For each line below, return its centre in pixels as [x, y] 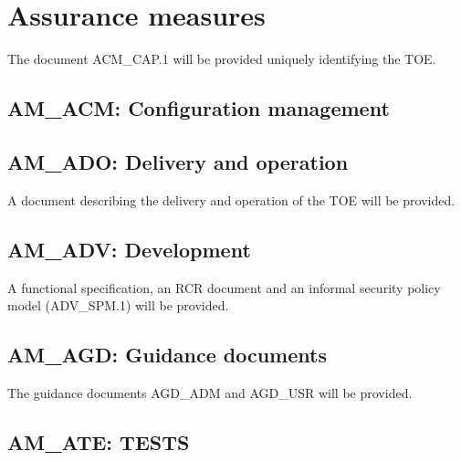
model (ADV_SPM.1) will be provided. [118, 305]
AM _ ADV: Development [129, 249]
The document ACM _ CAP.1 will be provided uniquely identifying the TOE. [222, 59]
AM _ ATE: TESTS [99, 441]
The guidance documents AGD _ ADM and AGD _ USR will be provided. [210, 392]
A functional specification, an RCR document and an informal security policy [224, 287]
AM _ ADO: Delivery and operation [178, 161]
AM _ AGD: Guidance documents [167, 355]
